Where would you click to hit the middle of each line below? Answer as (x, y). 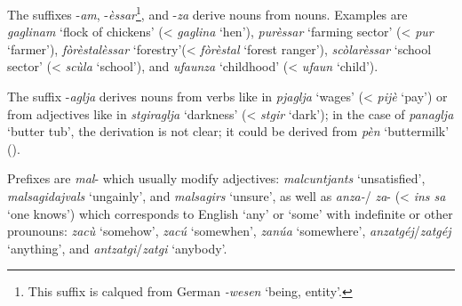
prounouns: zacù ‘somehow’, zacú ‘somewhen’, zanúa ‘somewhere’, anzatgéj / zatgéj (229, 231)
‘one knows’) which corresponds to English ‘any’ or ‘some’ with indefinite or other (230, 213)
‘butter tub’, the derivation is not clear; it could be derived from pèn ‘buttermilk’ (228, 131)
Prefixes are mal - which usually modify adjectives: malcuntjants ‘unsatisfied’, (216, 178)
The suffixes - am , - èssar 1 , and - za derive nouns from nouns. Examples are (207, 13)
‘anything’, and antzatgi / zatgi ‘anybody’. (117, 248)
